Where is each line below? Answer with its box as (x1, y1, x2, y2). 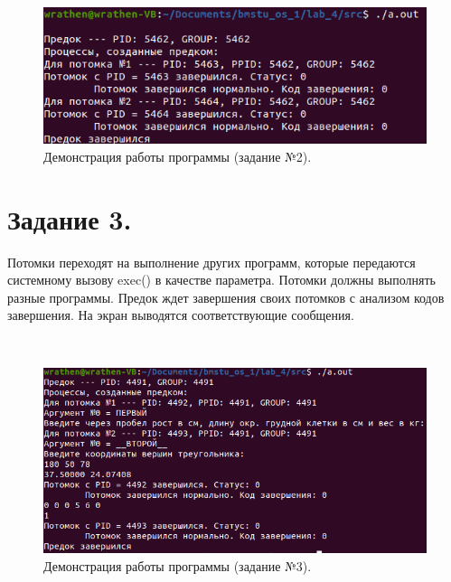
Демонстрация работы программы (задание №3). (43, 556, 312, 575)
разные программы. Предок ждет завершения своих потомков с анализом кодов (7, 287, 445, 306)
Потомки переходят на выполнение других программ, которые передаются (7, 252, 416, 271)
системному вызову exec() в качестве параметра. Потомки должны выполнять (7, 270, 436, 289)
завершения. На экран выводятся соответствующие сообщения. (7, 305, 354, 324)
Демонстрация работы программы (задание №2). (43, 146, 312, 165)
